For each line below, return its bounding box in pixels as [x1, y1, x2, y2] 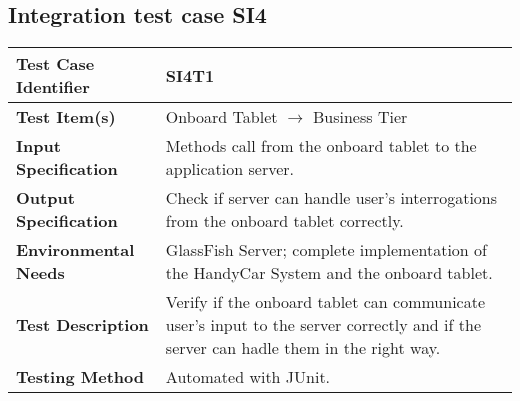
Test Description [16, 313, 149, 337]
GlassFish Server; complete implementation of [165, 238, 487, 262]
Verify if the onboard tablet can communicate [165, 290, 486, 314]
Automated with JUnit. [165, 365, 331, 389]
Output [16, 186, 75, 210]
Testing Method [16, 365, 144, 389]
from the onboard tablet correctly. [165, 209, 404, 233]
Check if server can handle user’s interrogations [165, 186, 498, 210]
